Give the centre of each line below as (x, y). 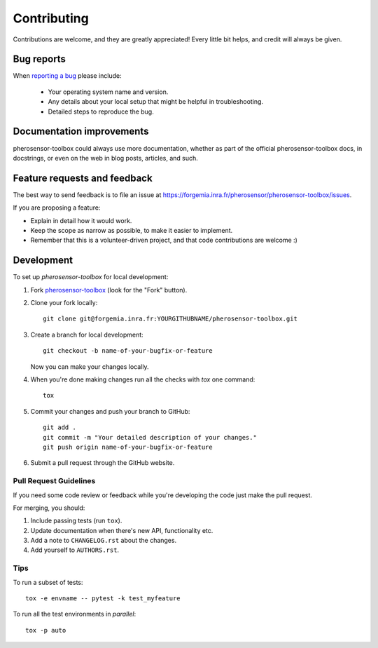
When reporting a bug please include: (67, 76)
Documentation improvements (81, 131)
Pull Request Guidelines (54, 481)
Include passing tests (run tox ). (76, 521)
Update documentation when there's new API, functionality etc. (122, 530)
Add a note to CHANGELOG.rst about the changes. (104, 541)
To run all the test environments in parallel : (75, 614)
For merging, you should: (49, 508)
